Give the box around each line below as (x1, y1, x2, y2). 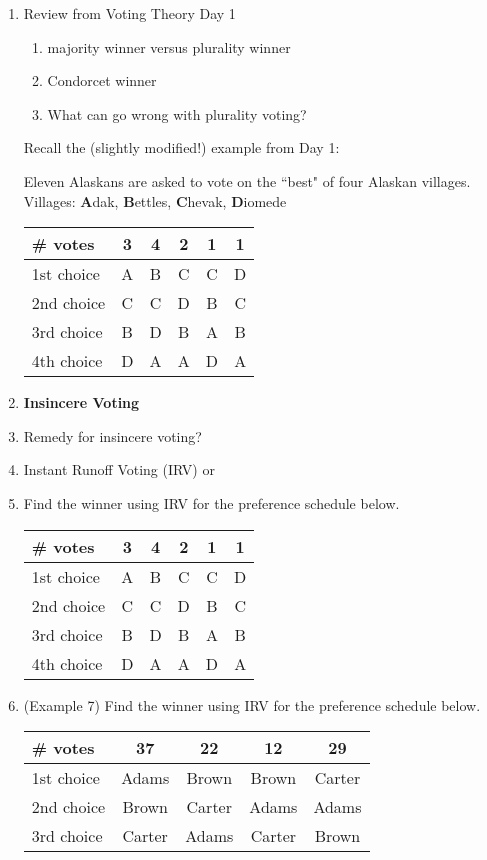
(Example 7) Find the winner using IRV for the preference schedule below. (23, 694, 481, 715)
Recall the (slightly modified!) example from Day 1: (23, 137, 340, 158)
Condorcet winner (47, 70, 157, 91)
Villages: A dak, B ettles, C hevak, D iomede (23, 190, 287, 211)
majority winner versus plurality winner (47, 36, 291, 57)
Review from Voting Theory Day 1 (23, 3, 236, 23)
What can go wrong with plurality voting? (47, 103, 307, 124)
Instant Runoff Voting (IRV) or (23, 459, 215, 480)
